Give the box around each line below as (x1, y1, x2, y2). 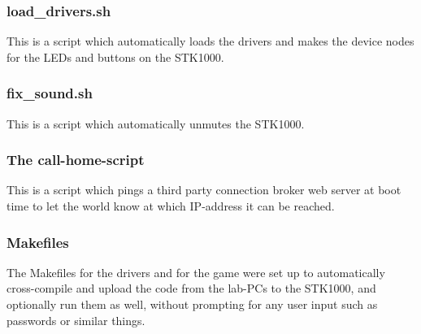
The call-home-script (7, 150, 145, 170)
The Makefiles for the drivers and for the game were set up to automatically (7, 263, 385, 280)
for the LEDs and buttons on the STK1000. (7, 48, 224, 65)
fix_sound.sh (7, 83, 93, 103)
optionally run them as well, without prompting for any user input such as (7, 296, 378, 313)
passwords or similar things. (7, 311, 145, 328)
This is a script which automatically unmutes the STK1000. (7, 115, 305, 132)
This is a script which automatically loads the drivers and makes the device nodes (7, 33, 414, 50)
